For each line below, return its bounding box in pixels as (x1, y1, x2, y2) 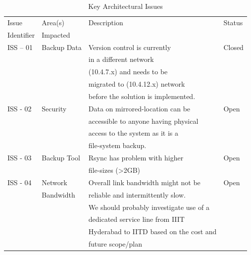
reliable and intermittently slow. (88, 189, 186, 200)
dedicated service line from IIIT (88, 214, 185, 224)
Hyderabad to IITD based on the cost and (88, 226, 217, 237)
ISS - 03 (7, 153, 32, 163)
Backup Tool (42, 153, 80, 163)
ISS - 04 (7, 177, 32, 187)
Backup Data (42, 42, 82, 52)
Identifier (7, 29, 35, 40)
